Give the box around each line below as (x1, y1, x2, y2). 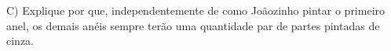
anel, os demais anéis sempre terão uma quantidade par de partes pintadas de (6, 17, 380, 33)
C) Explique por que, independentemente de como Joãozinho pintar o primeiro (6, 2, 386, 18)
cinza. (6, 32, 34, 49)
